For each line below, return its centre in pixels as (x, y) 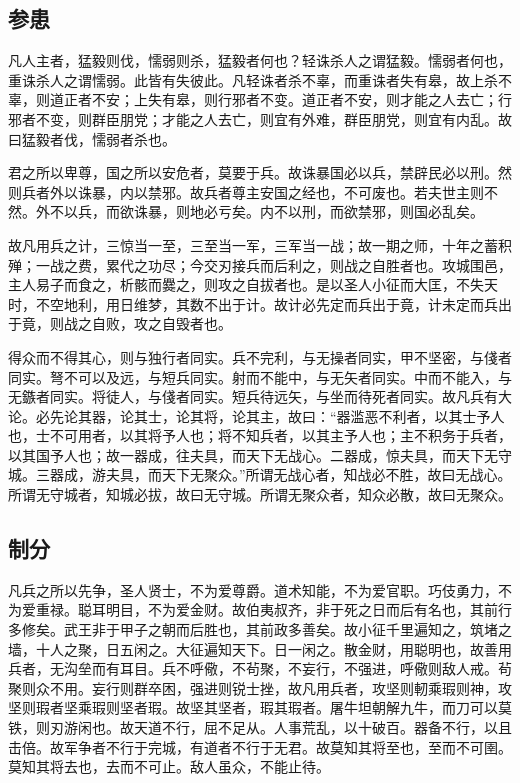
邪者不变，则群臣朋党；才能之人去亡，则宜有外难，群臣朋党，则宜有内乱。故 (260, 118)
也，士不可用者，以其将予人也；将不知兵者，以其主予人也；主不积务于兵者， (260, 435)
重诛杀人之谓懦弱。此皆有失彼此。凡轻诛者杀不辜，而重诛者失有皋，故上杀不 (260, 79)
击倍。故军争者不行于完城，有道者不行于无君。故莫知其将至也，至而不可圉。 (260, 746)
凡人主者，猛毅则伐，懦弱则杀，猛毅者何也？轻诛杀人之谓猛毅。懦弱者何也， (260, 60)
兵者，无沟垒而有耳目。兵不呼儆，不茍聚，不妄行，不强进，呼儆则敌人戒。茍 (260, 668)
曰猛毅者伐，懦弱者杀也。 (92, 138)
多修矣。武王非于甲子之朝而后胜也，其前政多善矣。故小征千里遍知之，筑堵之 (260, 629)
